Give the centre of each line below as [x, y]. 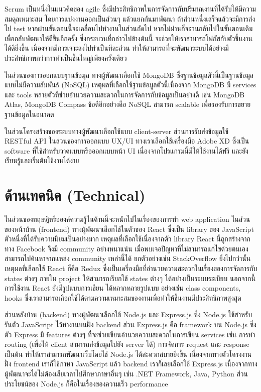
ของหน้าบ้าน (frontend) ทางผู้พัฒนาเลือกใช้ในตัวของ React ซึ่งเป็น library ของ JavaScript [129, 229]
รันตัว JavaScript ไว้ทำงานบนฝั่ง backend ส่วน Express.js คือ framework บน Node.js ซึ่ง [130, 324]
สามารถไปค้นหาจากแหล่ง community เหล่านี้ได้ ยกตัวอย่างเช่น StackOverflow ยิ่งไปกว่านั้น [128, 258]
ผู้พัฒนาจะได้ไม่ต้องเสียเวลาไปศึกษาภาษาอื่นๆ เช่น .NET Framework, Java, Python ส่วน [126, 373]
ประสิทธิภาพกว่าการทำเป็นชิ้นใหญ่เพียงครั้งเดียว [66, 57]
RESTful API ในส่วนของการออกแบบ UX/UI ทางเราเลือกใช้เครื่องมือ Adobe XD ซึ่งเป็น [127, 141]
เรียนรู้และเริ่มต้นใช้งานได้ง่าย [42, 160]
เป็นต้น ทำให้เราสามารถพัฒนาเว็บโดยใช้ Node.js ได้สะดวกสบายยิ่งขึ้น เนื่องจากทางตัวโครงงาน [128, 354]
